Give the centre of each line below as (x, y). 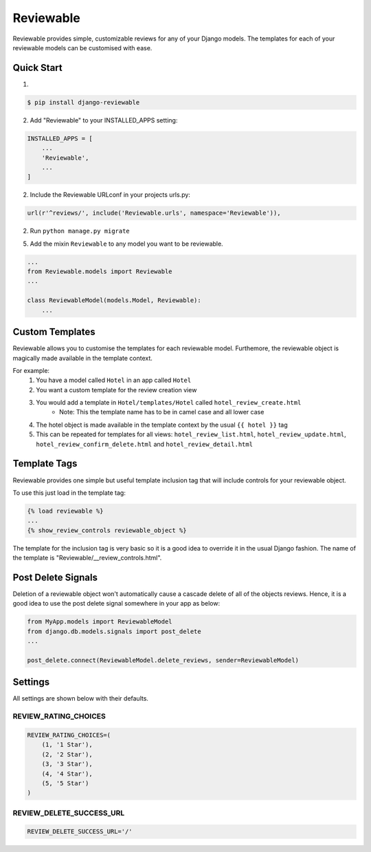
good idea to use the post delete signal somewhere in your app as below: (116, 604)
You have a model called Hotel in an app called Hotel (114, 380)
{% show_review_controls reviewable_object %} (107, 530)
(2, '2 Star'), (67, 754)
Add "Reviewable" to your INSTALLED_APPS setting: (104, 120)
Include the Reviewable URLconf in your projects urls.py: (110, 195)
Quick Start (37, 68)
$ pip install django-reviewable (83, 102)
